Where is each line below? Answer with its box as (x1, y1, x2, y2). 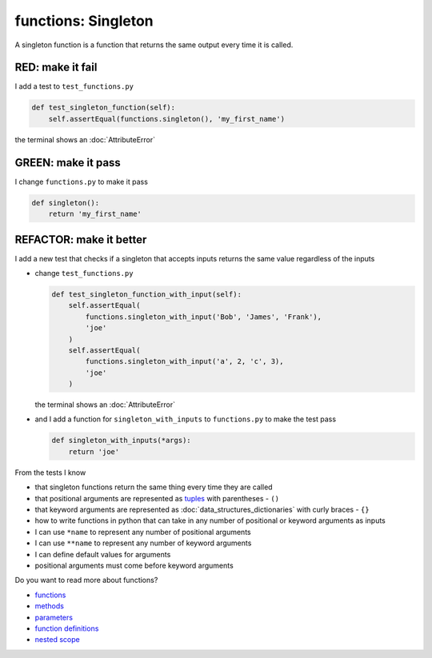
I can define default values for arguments (34, 549, 171, 559)
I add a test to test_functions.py (14, 82, 134, 91)
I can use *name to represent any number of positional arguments (34, 527, 251, 536)
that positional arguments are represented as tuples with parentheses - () (34, 493, 280, 503)
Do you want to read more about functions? (14, 576, 158, 585)
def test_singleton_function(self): (31, 103, 176, 112)
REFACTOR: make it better (14, 233, 147, 246)
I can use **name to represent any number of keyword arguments (34, 538, 252, 548)
